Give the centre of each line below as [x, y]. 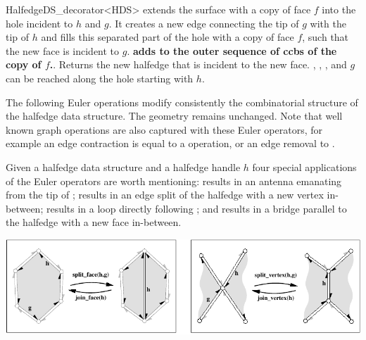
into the [339, 9]
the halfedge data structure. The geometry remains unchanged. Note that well [174, 116]
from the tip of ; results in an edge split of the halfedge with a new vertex [165, 195]
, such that [326, 37]
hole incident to [39, 23]
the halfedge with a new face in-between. [94, 222]
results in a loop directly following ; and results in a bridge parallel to [196, 208]
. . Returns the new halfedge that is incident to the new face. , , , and [198, 64]
